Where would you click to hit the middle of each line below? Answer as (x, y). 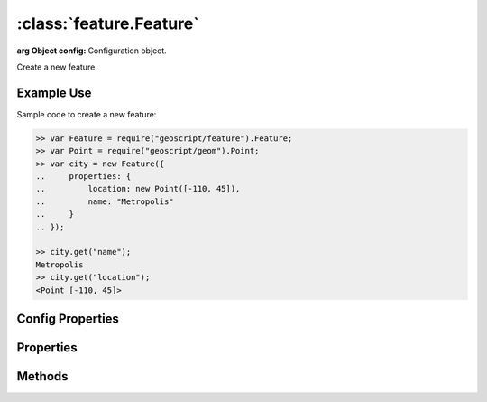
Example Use (54, 93)
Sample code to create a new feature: (87, 114)
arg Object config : (51, 51)
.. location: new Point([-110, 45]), (138, 189)
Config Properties (68, 318)
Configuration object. (127, 51)
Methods (42, 376)
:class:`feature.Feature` (108, 23)
